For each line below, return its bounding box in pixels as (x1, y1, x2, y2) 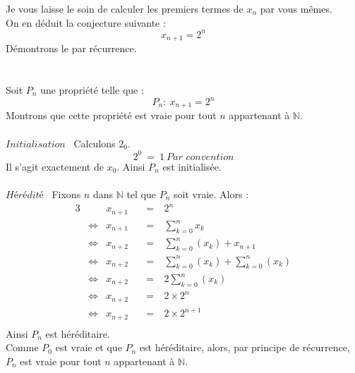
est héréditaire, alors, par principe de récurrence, (139, 340, 350, 355)
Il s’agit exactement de (6, 159, 104, 173)
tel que (126, 186, 157, 201)
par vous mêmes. (260, 1, 332, 16)
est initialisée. (162, 159, 222, 173)
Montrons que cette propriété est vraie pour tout (6, 108, 217, 123)
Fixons (52, 186, 81, 201)
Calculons (73, 135, 116, 150)
